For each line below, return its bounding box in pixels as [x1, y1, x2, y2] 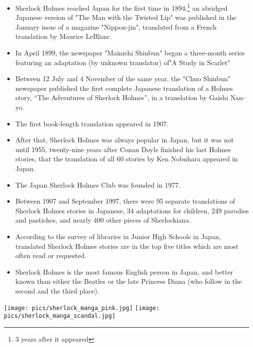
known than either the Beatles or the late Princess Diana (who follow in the [15, 276, 242, 286]
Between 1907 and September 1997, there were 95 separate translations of [15, 196, 235, 206]
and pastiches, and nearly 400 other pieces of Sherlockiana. [15, 215, 191, 225]
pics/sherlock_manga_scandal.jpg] [4, 312, 116, 320]
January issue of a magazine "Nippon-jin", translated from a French [15, 21, 217, 32]
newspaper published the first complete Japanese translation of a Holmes [15, 83, 233, 93]
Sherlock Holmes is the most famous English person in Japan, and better [15, 266, 233, 277]
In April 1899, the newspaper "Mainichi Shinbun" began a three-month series [15, 48, 245, 58]
